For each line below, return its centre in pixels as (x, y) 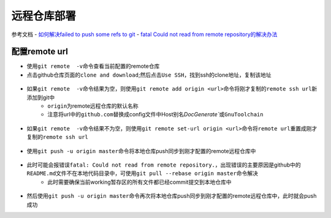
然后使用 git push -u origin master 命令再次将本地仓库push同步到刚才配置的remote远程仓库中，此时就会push (172, 196)
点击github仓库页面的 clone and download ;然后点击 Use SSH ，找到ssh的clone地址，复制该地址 (149, 75)
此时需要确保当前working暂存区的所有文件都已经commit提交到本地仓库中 (139, 182)
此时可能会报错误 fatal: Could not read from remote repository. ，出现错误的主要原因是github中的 (164, 165)
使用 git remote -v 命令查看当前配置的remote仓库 (93, 66)
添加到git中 (41, 97)
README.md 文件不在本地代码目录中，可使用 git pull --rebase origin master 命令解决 (143, 173)
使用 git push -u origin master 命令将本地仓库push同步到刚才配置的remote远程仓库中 (141, 151)
